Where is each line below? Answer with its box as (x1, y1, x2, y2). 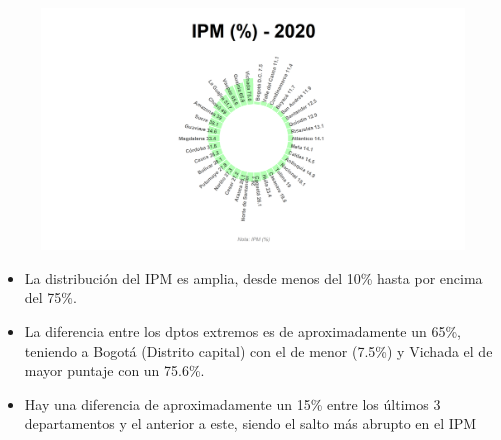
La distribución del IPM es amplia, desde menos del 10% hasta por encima (24, 267, 483, 288)
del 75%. (24, 287, 77, 308)
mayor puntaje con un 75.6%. (24, 360, 205, 381)
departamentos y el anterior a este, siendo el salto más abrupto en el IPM (24, 413, 477, 434)
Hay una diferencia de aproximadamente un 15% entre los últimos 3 (24, 393, 441, 414)
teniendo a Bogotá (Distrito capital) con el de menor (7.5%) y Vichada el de (24, 340, 493, 361)
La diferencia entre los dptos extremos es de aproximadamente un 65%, (24, 321, 461, 341)
